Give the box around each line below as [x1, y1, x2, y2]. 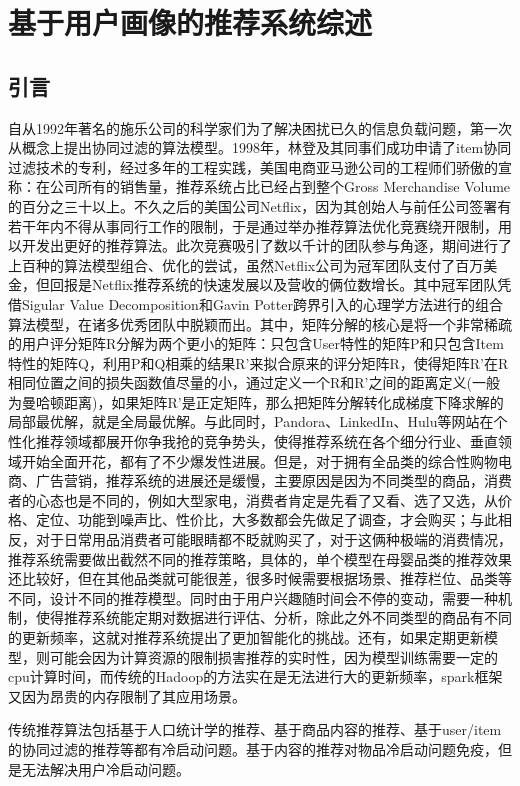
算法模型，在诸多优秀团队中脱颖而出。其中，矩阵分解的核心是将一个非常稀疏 [8, 313, 512, 334]
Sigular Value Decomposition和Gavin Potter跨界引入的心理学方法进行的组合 [21, 293, 503, 314]
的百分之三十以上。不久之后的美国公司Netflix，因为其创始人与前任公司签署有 [8, 195, 512, 216]
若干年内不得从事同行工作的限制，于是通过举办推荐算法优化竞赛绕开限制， [8, 215, 498, 236]
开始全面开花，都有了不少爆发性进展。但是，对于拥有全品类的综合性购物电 [21, 450, 512, 471]
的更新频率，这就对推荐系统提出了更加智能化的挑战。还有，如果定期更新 [8, 627, 484, 648]
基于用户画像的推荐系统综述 [8, 2, 373, 43]
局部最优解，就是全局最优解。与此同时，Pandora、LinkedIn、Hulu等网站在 [8, 411, 494, 432]
